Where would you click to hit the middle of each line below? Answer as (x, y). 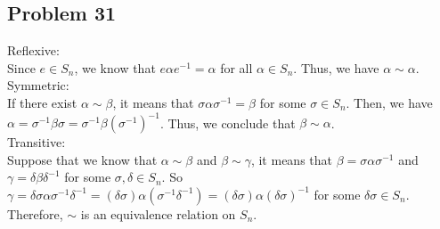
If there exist (42, 102)
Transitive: (37, 142)
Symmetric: (38, 85)
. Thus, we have (336, 67)
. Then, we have (389, 102)
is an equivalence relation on (158, 213)
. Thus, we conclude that (228, 123)
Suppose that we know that (82, 159)
